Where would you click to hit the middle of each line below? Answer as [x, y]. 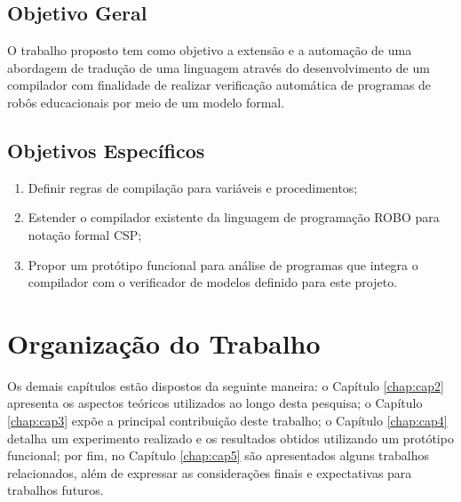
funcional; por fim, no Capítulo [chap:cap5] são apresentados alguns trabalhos [219, 455]
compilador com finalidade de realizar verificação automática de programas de [219, 85]
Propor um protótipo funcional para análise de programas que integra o [223, 264]
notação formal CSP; [85, 234]
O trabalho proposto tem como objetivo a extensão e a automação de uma [210, 50]
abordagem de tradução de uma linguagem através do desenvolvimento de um [219, 67]
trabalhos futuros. [56, 490]
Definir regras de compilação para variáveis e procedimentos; [193, 187]
